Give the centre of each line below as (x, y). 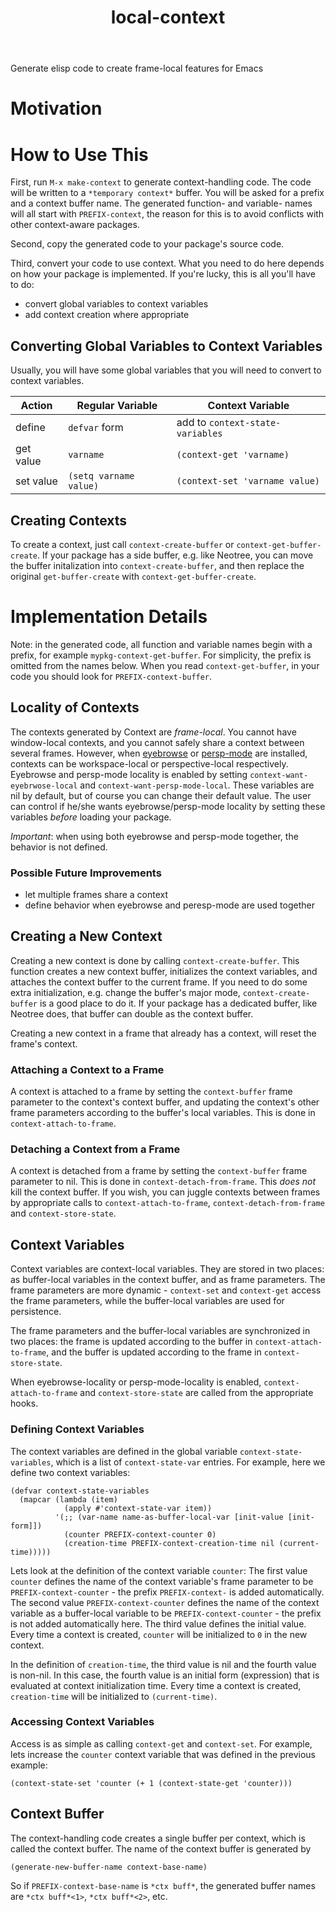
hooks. (24, 1403)
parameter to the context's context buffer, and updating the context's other (165, 1102)
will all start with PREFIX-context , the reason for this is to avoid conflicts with (167, 214)
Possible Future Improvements (86, 873)
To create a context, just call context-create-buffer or (122, 544)
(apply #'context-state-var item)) (138, 1508)
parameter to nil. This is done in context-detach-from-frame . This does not (163, 1182)
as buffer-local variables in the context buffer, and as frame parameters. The (168, 1280)
